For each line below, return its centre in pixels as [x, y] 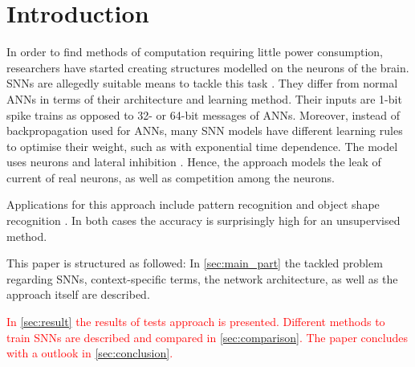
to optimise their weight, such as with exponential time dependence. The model [202, 146]
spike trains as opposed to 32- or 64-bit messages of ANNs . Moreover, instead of [203, 114]
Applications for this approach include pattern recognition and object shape [193, 204]
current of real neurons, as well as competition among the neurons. [171, 177]
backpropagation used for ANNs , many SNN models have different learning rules [205, 130]
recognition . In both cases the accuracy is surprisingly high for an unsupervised [203, 220]
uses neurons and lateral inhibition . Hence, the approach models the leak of [194, 162]
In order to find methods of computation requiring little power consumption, [195, 52]
